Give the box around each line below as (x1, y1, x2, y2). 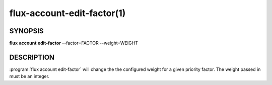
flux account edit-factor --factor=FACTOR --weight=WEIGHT (9, 40, 139, 46)
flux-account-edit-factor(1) (9, 8, 126, 19)
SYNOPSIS (9, 27, 44, 35)
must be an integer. (9, 73, 50, 79)
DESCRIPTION (9, 53, 55, 61)
